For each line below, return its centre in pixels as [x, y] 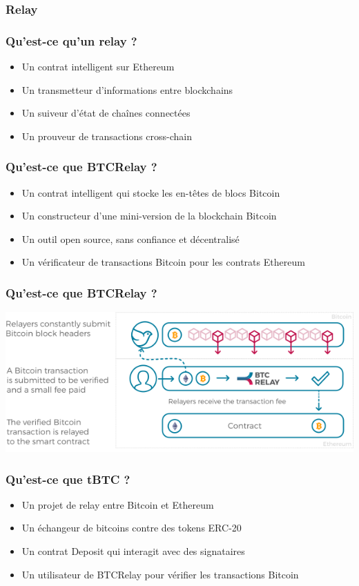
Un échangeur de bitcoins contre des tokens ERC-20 [132, 528]
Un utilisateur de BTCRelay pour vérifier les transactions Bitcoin [160, 574]
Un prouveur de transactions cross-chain [107, 136]
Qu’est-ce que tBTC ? [68, 479]
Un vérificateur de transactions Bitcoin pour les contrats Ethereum [163, 262]
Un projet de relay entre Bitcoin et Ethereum [118, 504]
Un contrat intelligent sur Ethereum [98, 67]
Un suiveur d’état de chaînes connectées [106, 113]
